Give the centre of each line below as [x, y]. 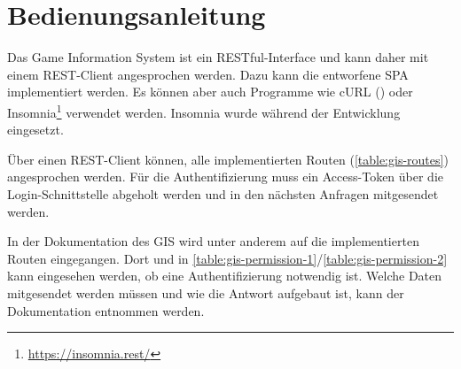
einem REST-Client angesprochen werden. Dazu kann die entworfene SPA [208, 74]
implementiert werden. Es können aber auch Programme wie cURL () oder [210, 92]
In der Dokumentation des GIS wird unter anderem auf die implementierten [213, 241]
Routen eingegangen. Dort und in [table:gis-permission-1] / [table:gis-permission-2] [227, 258]
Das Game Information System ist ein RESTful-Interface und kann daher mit [218, 57]
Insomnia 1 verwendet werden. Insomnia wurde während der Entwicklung [204, 111]
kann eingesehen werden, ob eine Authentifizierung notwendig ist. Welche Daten [225, 276]
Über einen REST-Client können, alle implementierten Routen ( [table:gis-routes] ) [228, 159]
